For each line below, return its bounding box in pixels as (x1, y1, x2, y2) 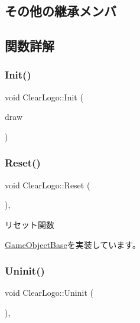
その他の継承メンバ (5, 2, 116, 20)
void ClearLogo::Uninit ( (5, 286, 93, 299)
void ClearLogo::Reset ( (5, 178, 90, 191)
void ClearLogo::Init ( (5, 90, 83, 103)
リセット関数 (5, 218, 54, 230)
